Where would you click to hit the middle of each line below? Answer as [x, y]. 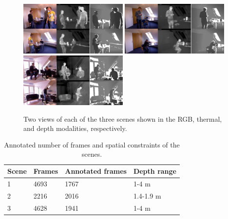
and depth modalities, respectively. [75, 128]
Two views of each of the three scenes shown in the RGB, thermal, [123, 119]
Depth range [155, 171]
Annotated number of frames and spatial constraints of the [92, 144]
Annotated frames [96, 171]
